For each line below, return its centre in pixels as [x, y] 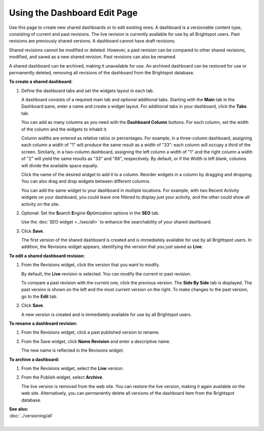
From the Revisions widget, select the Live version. [73, 368]
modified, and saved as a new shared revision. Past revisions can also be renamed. [93, 57]
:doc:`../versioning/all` [31, 416]
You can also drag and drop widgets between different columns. [86, 181]
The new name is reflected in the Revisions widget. [73, 350]
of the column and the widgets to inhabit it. [64, 129]
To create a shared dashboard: [41, 82]
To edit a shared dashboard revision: [47, 256]
